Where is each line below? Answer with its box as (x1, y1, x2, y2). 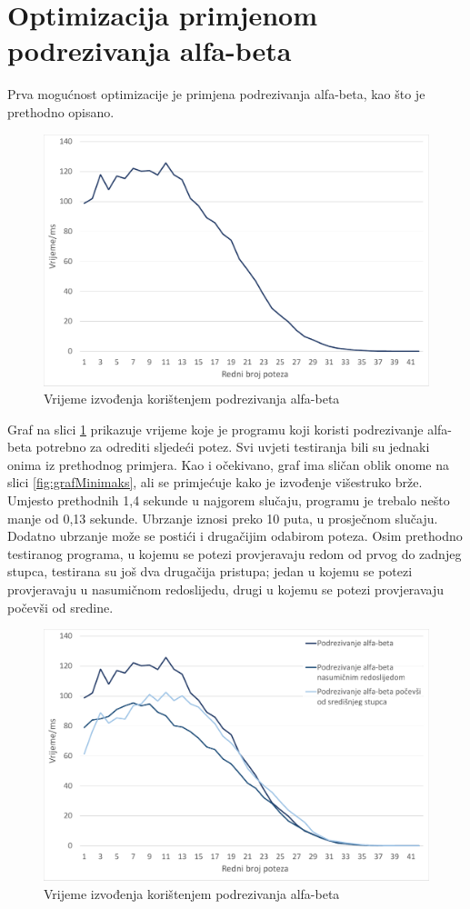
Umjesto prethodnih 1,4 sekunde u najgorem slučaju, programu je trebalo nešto (7, 491, 450, 510)
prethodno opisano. (7, 102, 115, 121)
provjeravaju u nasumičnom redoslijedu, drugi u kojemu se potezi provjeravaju (7, 580, 445, 599)
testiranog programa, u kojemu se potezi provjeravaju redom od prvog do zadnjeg (7, 544, 462, 563)
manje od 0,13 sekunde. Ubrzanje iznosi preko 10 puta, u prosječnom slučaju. (7, 508, 438, 527)
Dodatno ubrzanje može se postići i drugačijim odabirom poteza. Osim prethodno (7, 526, 463, 545)
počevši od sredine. (7, 597, 114, 616)
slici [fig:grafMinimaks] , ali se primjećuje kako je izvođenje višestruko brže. (7, 473, 423, 492)
